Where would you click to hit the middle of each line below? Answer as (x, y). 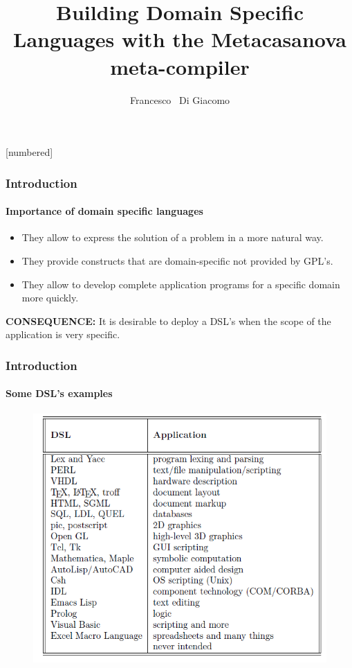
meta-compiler (180, 66)
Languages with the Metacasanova (180, 39)
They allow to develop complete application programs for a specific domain (181, 284)
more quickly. (50, 298)
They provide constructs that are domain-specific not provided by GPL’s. (177, 260)
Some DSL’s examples (59, 393)
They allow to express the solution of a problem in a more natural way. (173, 237)
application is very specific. (63, 334)
